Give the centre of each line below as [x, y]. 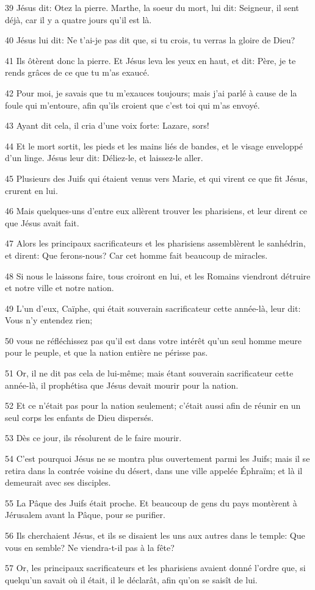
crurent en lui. [31, 190]
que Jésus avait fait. [42, 222]
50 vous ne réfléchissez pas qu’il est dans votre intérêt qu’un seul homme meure [153, 340]
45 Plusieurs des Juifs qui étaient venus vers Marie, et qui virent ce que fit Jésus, [156, 178]
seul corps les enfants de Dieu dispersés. [79, 417]
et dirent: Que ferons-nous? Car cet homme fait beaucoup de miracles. [136, 255]
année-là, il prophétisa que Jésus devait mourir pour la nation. [122, 385]
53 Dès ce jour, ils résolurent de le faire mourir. [93, 438]
